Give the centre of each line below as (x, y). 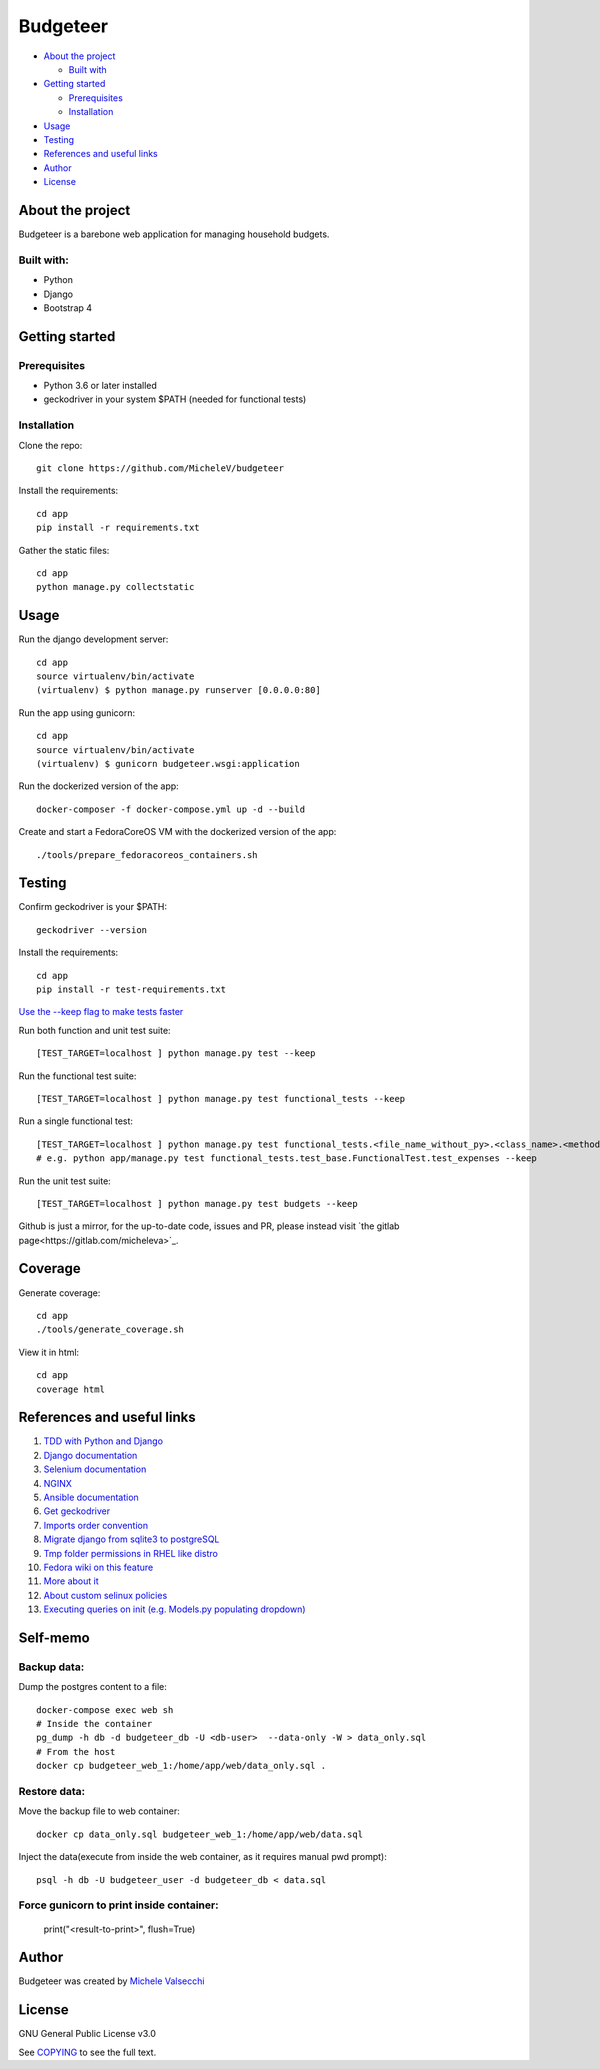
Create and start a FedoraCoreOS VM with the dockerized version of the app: (177, 832)
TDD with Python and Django (103, 1441)
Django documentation (90, 1455)
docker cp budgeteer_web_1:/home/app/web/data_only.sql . (181, 1766)
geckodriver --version (92, 929)
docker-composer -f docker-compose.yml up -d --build (170, 809)
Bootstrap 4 (68, 307)
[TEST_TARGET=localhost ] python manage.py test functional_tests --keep (221, 1098)
